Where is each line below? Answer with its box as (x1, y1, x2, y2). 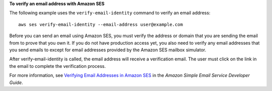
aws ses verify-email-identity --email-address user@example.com (18, 22, 183, 27)
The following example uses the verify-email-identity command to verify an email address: (9, 10, 211, 16)
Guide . (9, 79, 23, 85)
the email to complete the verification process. (9, 63, 106, 69)
